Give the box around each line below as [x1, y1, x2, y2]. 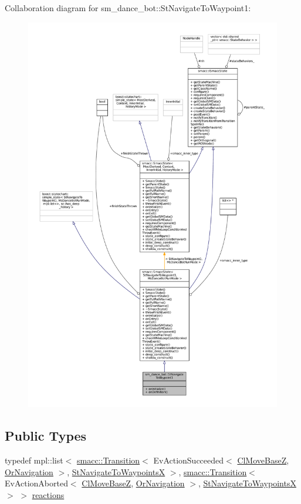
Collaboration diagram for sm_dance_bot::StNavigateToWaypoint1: [5, 2, 251, 13]
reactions [32, 489, 65, 501]
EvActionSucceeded [153, 454, 224, 466]
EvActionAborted [5, 477, 68, 489]
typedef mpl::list [5, 454, 63, 466]
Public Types [5, 427, 87, 445]
